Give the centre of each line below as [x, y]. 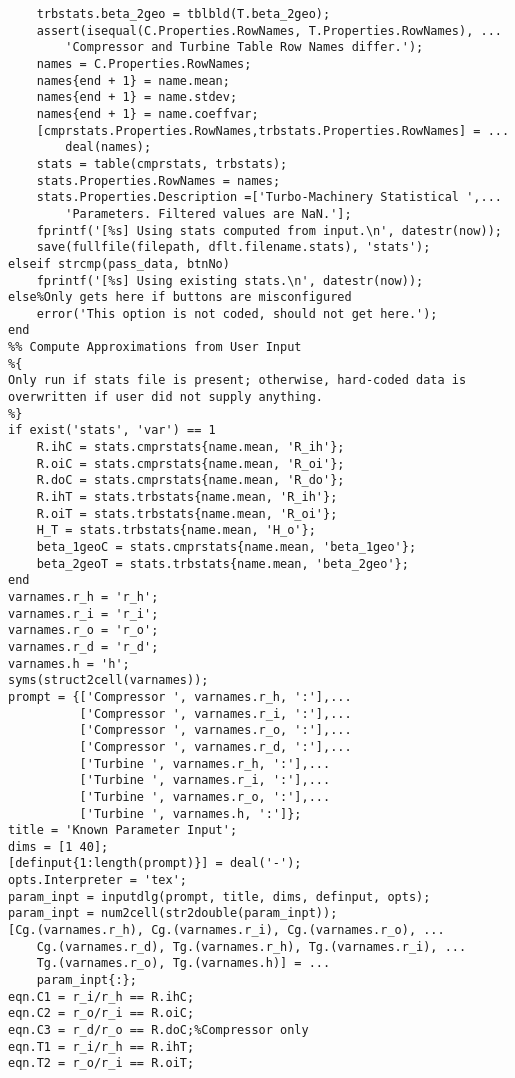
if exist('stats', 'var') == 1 [112, 430]
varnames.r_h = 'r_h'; [83, 596]
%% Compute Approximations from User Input [155, 347]
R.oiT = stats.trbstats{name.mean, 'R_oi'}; [187, 513]
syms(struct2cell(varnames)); [108, 680]
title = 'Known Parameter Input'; [123, 830]
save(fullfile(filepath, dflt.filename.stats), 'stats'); [233, 247]
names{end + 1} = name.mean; [133, 80]
